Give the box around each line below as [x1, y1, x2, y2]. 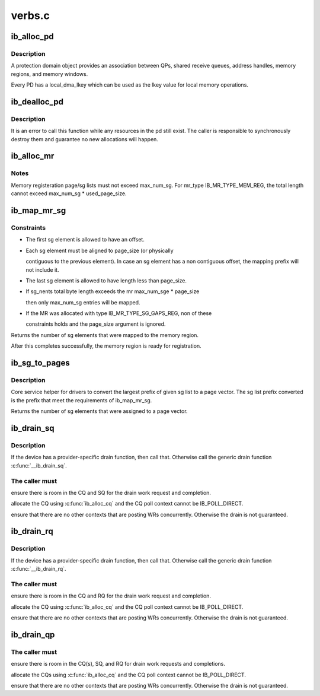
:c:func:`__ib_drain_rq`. [11, 565, 66, 573]
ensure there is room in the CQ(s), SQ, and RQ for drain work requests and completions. [11, 660, 225, 668]
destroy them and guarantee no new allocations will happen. [11, 135, 158, 142]
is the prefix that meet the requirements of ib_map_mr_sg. [11, 396, 152, 403]
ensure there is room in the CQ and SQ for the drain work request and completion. [11, 489, 212, 496]
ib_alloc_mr [11, 151, 55, 161]
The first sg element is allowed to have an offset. [25, 236, 145, 243]
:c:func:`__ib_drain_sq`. [11, 462, 68, 469]
